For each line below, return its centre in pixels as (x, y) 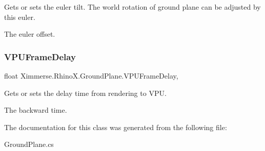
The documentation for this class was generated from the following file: (116, 127)
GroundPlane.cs (29, 144)
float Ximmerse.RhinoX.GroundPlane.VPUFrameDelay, (91, 75)
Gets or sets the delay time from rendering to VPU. (85, 93)
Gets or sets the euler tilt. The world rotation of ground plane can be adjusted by (132, 7)
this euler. (20, 17)
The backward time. (36, 110)
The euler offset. (30, 34)
